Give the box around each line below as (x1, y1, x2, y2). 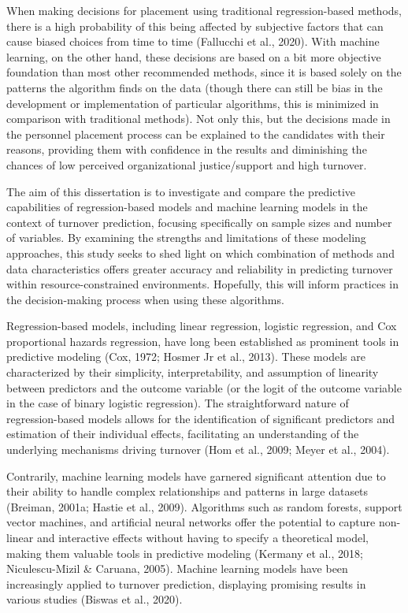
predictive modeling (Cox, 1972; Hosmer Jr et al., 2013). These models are (6, 348, 365, 365)
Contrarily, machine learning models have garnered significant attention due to (6, 467, 386, 484)
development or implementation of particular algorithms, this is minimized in (6, 95, 379, 111)
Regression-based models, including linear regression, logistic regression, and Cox (6, 318, 397, 334)
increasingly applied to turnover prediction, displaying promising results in (6, 575, 366, 592)
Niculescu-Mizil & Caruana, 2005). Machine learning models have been (6, 560, 348, 577)
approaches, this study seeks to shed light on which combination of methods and (6, 244, 395, 261)
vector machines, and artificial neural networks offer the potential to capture (6, 514, 376, 530)
